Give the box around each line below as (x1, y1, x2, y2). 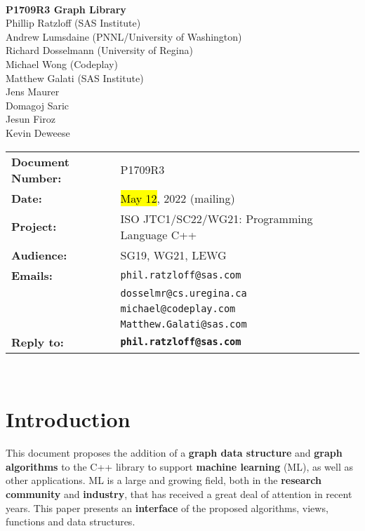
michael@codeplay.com (120, 302, 236, 314)
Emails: (11, 267, 53, 283)
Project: (11, 218, 57, 235)
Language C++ (120, 226, 197, 243)
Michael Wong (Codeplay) (6, 56, 118, 71)
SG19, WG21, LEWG (120, 246, 227, 263)
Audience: (11, 246, 67, 263)
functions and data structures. (6, 514, 135, 529)
